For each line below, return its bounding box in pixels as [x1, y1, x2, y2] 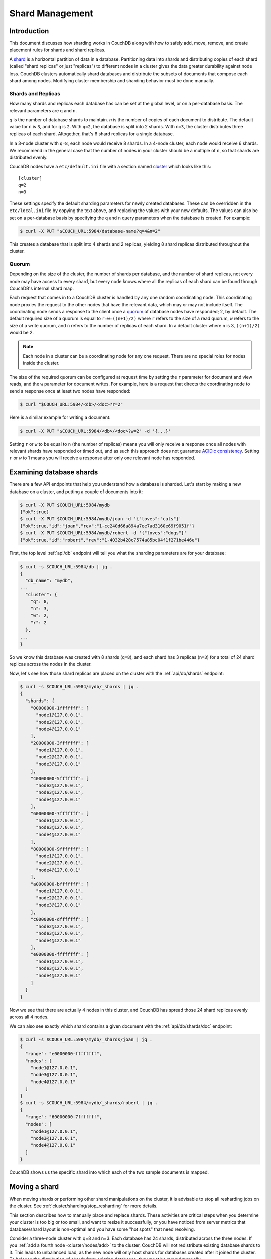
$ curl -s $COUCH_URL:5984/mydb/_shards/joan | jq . [20, 1036, 153, 1042]
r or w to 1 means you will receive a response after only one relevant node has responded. [9, 455, 196, 461]
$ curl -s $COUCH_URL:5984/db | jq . [20, 564, 113, 569]
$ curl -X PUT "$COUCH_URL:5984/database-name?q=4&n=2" [20, 228, 161, 234]
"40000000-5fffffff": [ [30, 776, 89, 781]
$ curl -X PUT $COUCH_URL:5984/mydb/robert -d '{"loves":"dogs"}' [20, 530, 187, 536]
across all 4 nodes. [9, 1014, 49, 1020]
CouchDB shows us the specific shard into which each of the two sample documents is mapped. [9, 1169, 209, 1175]
